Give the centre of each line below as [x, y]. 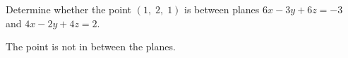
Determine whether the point [68, 9]
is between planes [222, 9]
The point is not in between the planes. [91, 46]
